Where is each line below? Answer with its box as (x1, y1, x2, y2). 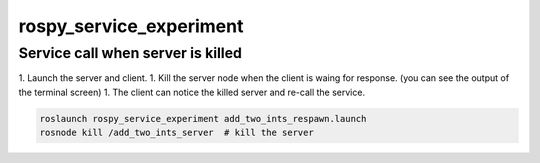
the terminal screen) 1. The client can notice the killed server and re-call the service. (18, 86, 365, 98)
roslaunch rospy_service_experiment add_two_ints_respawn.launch (39, 113, 367, 124)
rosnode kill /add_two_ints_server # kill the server (39, 127, 314, 139)
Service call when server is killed (18, 44, 242, 62)
